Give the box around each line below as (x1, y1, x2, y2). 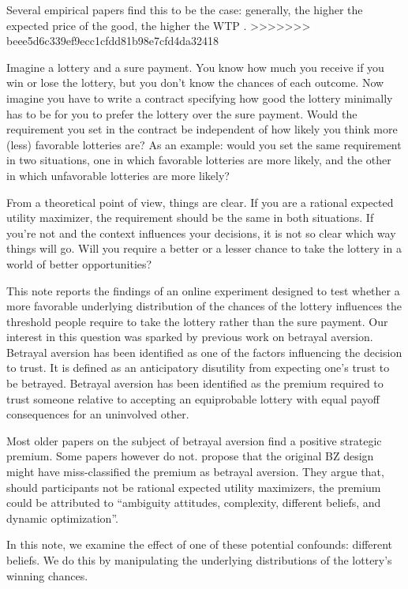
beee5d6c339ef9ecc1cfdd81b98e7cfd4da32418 (6, 32, 219, 49)
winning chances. (6, 567, 88, 583)
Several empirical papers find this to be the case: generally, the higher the (6, 2, 363, 17)
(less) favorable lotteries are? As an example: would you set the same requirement (6, 136, 402, 152)
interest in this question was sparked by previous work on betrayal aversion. (6, 328, 373, 345)
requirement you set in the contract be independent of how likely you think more (6, 121, 398, 137)
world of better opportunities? (6, 255, 152, 272)
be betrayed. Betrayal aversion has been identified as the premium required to (6, 375, 384, 392)
